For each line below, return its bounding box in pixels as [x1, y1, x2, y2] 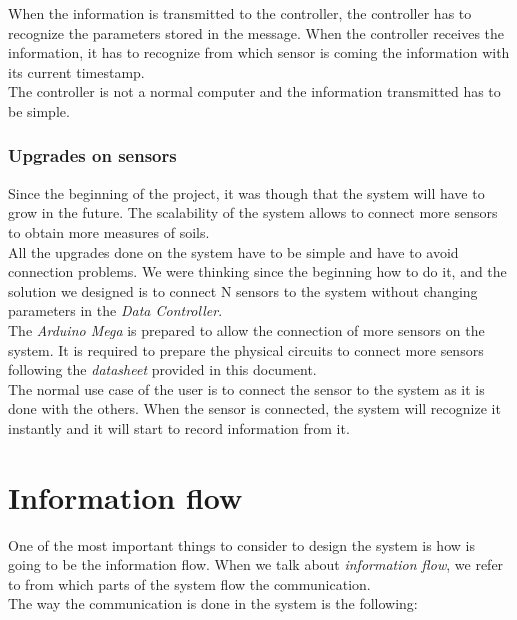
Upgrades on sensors [8, 143, 177, 168]
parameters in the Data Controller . [8, 300, 223, 321]
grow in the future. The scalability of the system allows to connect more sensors [8, 202, 498, 223]
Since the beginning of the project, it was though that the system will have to [8, 182, 485, 203]
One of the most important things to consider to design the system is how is [8, 534, 475, 555]
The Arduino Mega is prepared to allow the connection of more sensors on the [8, 319, 485, 340]
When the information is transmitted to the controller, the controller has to [8, 3, 472, 23]
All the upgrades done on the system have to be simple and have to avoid [8, 241, 459, 262]
